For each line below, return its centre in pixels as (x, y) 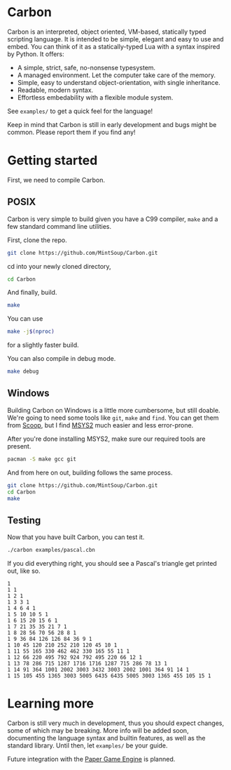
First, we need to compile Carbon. (56, 180)
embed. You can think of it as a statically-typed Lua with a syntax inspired (114, 46)
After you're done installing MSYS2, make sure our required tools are (106, 439)
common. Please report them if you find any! (71, 132)
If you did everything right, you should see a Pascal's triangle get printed (112, 564)
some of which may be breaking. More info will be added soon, (98, 730)
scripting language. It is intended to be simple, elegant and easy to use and (115, 39)
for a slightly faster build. (43, 345)
